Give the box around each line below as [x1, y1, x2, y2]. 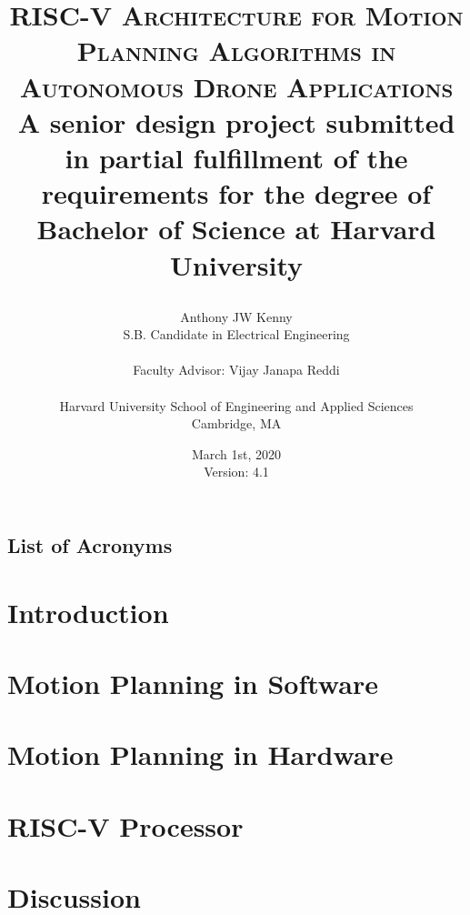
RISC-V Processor [7, 807, 244, 844]
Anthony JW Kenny [180, 307, 293, 326]
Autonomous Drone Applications [19, 67, 454, 105]
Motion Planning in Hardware [7, 736, 394, 773]
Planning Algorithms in [76, 32, 396, 69]
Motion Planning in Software [7, 664, 378, 701]
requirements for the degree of [41, 175, 432, 212]
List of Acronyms [7, 531, 173, 559]
